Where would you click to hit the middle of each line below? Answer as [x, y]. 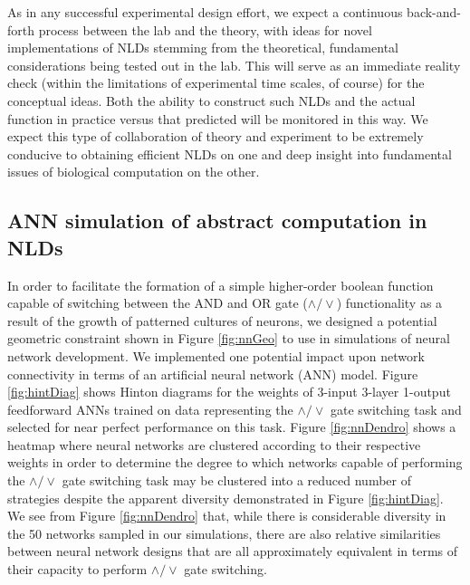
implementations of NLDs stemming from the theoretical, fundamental [203, 48]
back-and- [434, 12]
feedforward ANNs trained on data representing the [150, 409]
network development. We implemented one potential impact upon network [216, 355]
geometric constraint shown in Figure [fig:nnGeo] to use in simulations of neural [229, 338]
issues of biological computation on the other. [134, 172]
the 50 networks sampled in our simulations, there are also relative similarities [224, 533]
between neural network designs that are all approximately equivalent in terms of [233, 551]
